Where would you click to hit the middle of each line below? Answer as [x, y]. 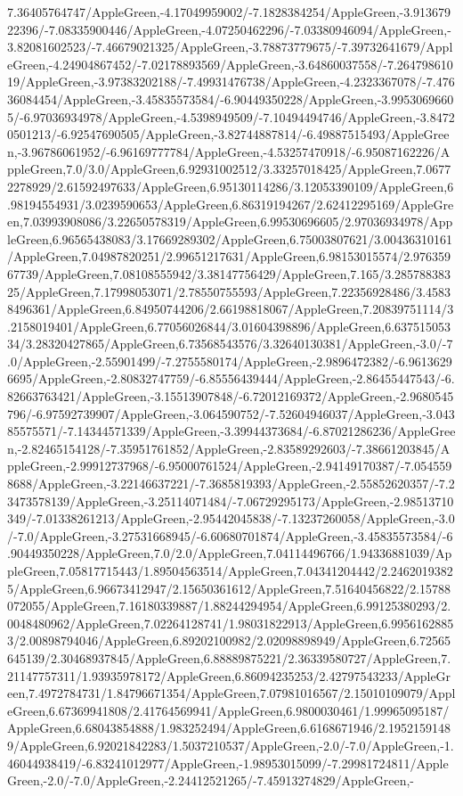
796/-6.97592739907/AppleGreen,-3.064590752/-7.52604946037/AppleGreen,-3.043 [231, 413]
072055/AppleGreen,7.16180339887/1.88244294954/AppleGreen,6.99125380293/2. [229, 606]
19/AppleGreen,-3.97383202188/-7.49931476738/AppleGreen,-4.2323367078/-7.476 [231, 82]
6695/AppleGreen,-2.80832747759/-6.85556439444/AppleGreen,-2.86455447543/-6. [231, 378]
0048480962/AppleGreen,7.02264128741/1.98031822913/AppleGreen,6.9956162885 [231, 623]
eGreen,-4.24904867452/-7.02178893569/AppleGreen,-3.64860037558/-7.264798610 [230, 64]
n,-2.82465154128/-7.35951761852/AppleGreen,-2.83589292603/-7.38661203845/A [229, 448]
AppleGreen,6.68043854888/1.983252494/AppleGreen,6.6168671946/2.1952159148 [229, 728]
